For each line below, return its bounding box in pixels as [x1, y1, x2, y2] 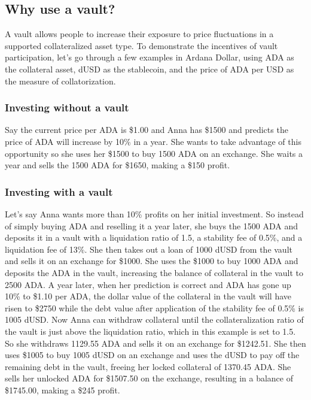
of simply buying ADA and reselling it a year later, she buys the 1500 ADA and [5, 219, 298, 232]
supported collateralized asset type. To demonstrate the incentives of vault [5, 39, 278, 51]
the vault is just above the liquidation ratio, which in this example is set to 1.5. [5, 325, 296, 337]
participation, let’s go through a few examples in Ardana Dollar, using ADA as [5, 51, 294, 63]
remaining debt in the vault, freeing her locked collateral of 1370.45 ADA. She [5, 360, 291, 372]
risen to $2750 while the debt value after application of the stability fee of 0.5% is [5, 301, 304, 314]
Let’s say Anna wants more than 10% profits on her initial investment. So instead [5, 207, 304, 220]
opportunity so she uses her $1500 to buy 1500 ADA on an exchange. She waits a [5, 147, 303, 159]
